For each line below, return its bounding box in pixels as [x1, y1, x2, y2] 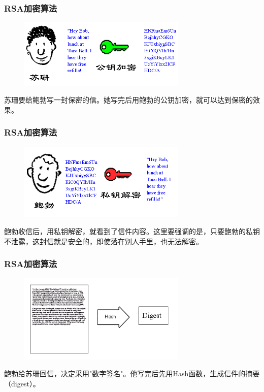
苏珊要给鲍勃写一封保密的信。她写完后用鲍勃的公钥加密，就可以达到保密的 [4, 94, 253, 105]
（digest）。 [4, 378, 40, 388]
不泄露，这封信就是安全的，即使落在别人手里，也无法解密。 [4, 236, 203, 246]
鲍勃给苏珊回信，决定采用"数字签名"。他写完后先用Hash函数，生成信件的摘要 [4, 368, 260, 379]
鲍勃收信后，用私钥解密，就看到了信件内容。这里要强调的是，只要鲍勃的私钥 [4, 226, 260, 237]
